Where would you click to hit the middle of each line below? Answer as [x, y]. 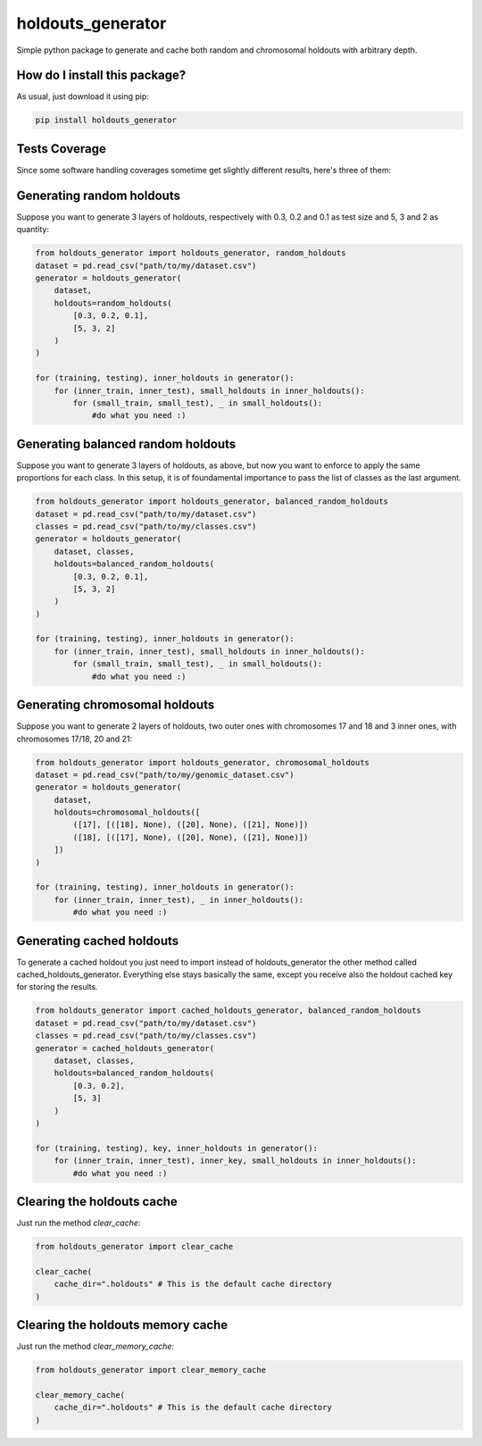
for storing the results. [57, 987]
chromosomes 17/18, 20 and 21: [75, 739]
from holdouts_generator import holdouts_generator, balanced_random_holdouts [212, 502]
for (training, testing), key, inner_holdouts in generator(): [177, 1148]
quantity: [33, 230]
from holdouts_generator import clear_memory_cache [151, 1370]
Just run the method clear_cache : [79, 1223]
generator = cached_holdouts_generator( [125, 1048]
